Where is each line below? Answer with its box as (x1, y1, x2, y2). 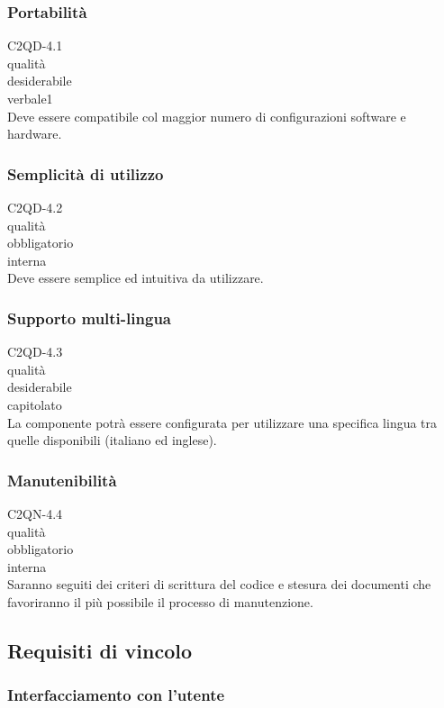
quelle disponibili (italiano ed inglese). (7, 431, 217, 449)
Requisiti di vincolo (7, 636, 193, 664)
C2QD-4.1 (7, 36, 63, 55)
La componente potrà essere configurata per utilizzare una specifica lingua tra (7, 413, 438, 431)
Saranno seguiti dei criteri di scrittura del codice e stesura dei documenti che (7, 575, 431, 594)
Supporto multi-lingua (7, 306, 171, 329)
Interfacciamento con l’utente (7, 684, 225, 706)
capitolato (7, 395, 62, 413)
